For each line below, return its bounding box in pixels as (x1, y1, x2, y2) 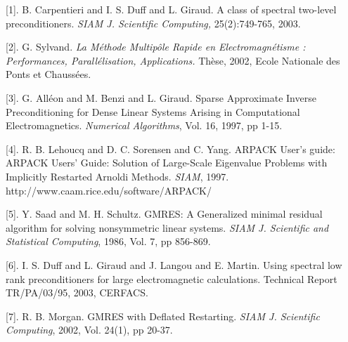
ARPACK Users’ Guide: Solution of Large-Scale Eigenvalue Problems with (6, 155, 328, 170)
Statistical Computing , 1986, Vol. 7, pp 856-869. (6, 234, 211, 249)
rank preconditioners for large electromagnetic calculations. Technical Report (6, 271, 337, 286)
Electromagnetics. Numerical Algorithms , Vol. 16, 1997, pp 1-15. (6, 118, 283, 133)
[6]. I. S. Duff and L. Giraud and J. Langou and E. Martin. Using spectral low (6, 257, 342, 272)
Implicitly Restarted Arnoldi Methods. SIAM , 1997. (6, 169, 229, 183)
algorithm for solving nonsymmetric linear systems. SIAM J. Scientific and (6, 220, 329, 235)
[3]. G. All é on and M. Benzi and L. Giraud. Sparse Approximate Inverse (6, 90, 316, 105)
